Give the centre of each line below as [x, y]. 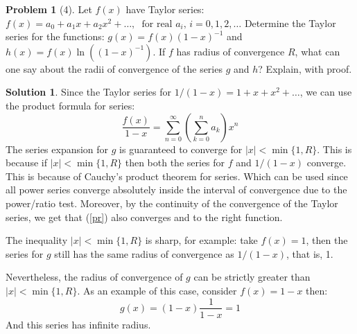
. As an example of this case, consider [157, 290]
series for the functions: [55, 36]
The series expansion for [57, 149]
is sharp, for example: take [201, 240]
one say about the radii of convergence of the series [114, 68]
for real [157, 24]
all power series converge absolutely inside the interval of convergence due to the [176, 190]
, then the [327, 240]
